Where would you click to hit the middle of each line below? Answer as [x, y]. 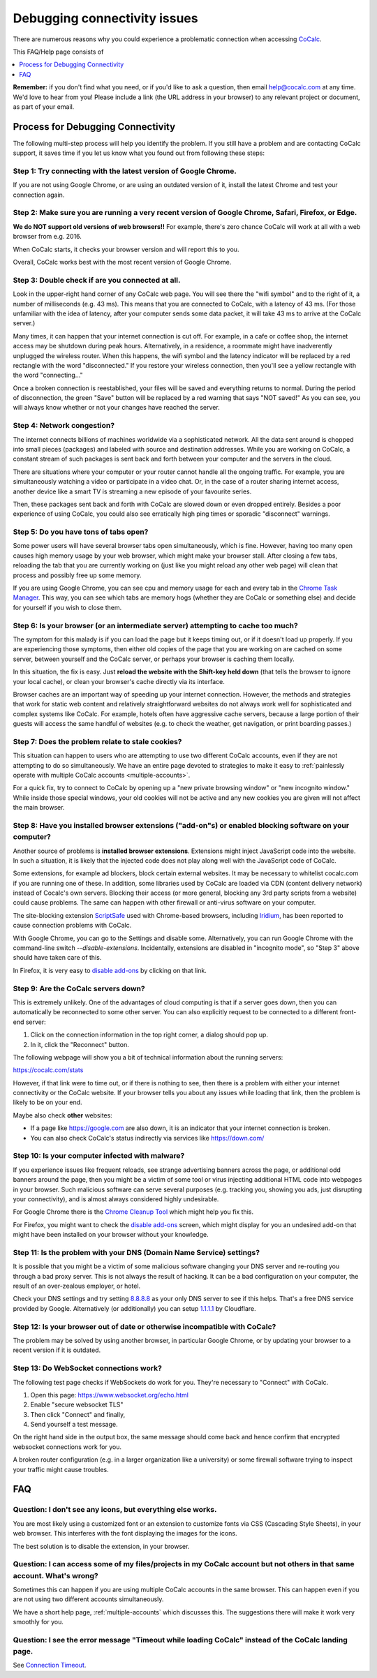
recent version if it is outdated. [57, 1350]
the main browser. [39, 808]
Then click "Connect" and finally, [78, 1414]
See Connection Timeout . [50, 1665]
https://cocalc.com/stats [48, 1070]
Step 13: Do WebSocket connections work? [87, 1368]
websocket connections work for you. [67, 1447]
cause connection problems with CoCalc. [72, 926]
